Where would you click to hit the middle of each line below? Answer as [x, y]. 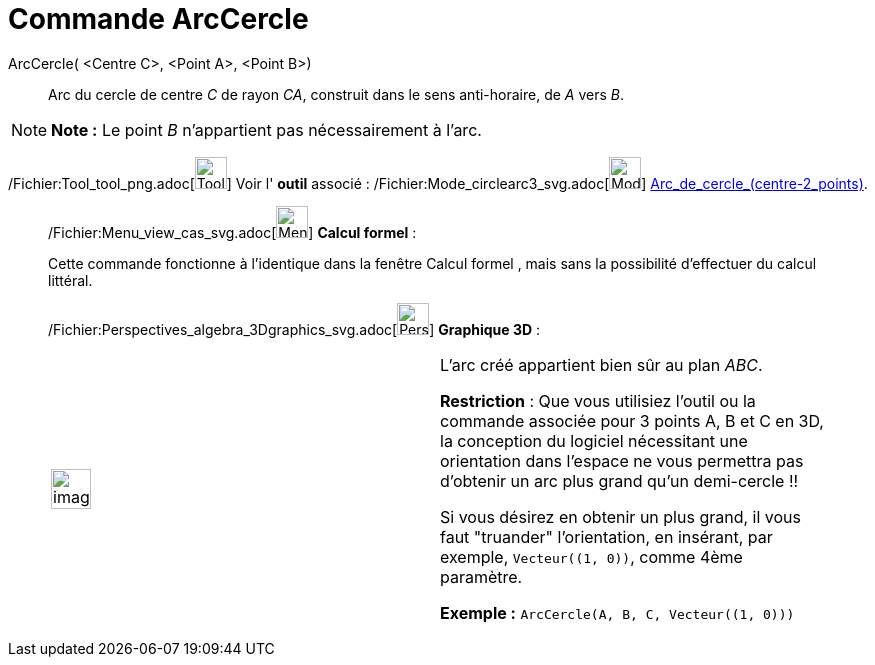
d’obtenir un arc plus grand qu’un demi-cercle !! [619, 480]
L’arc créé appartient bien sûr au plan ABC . [601, 364]
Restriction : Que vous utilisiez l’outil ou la [598, 400]
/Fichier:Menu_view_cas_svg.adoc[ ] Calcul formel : [232, 232]
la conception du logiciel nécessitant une [594, 440]
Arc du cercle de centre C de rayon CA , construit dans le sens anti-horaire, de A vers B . [336, 94]
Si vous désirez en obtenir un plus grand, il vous [620, 516]
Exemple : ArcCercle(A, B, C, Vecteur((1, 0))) [617, 612]
